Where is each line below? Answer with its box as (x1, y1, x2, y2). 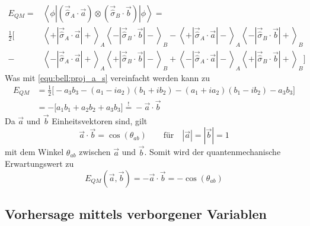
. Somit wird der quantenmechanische (144, 146, 281, 158)
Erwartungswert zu (5, 157, 74, 170)
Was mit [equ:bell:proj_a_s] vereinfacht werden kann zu (5, 71, 210, 83)
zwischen (79, 146, 111, 158)
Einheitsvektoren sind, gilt (52, 114, 148, 127)
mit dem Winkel (5, 146, 64, 158)
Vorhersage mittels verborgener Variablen (5, 205, 267, 223)
